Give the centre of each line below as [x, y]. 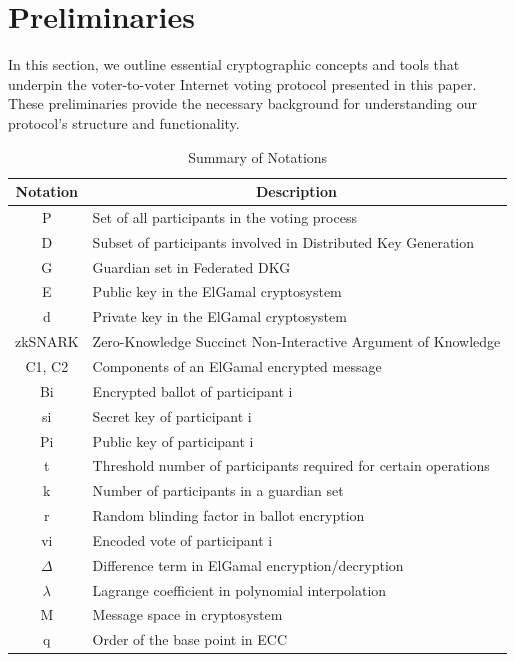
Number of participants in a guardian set [218, 490]
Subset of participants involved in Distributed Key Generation [283, 241]
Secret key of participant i [172, 415]
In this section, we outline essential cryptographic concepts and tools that [234, 64]
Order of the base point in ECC [190, 639]
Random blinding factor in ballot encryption [228, 515]
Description [296, 191]
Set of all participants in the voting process [224, 216]
